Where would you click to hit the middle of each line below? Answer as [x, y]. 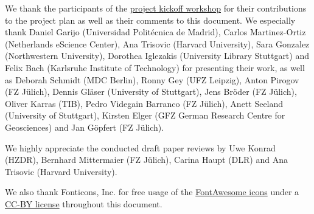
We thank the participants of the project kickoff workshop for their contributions [156, 8]
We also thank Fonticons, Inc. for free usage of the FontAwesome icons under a [152, 192]
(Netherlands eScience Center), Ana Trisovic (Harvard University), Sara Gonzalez [157, 43]
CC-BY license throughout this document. [84, 203]
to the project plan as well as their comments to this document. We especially [150, 20]
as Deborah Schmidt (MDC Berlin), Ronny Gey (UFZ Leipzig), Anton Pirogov [152, 79]
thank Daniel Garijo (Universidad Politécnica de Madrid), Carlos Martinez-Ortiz [155, 32]
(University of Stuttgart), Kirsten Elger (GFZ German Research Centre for [145, 115]
